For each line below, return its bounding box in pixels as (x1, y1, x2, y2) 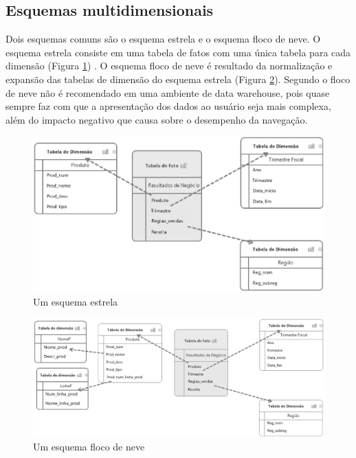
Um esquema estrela (33, 294, 118, 308)
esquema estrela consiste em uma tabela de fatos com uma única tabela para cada (5, 45, 351, 59)
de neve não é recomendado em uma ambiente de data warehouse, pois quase (5, 85, 330, 100)
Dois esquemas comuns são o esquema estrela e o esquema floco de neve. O (5, 32, 321, 46)
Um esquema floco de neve (33, 439, 145, 454)
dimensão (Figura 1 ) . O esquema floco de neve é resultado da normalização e (5, 58, 333, 73)
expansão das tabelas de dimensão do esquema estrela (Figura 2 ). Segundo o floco (5, 71, 351, 86)
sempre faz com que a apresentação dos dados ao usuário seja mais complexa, (5, 99, 331, 113)
